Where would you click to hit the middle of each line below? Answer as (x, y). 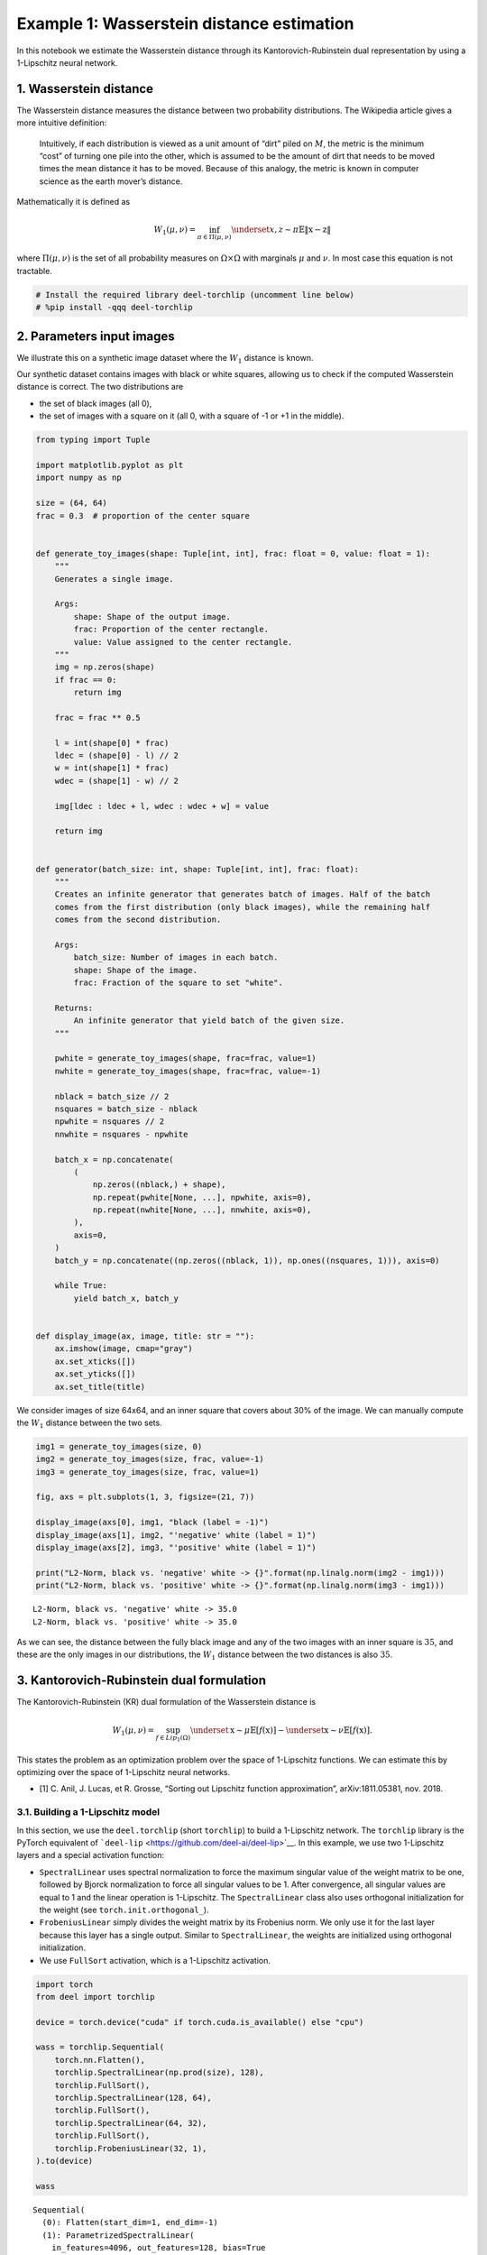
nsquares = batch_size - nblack (126, 1109)
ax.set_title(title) (100, 1386)
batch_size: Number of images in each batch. (176, 957)
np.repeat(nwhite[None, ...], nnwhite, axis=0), (202, 1210)
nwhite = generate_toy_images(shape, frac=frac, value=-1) (188, 1071)
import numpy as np (78, 478)
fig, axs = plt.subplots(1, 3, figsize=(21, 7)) (145, 1497)
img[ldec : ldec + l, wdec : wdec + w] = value (162, 806)
